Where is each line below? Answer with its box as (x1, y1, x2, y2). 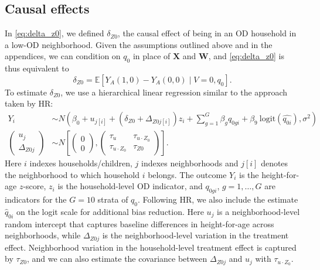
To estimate (5, 86, 47, 98)
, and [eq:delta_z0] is (208, 50, 284, 62)
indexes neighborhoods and (141, 157, 239, 169)
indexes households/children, (29, 157, 132, 169)
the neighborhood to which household (5, 168, 139, 180)
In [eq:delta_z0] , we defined (5, 27, 104, 39)
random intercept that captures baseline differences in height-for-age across (5, 217, 274, 230)
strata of (97, 193, 128, 206)
